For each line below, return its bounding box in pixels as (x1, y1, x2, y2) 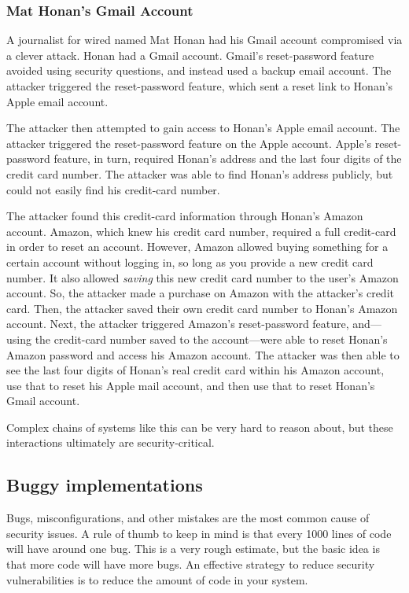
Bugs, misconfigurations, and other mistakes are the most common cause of (6, 510, 370, 526)
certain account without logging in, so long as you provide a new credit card (6, 253, 374, 270)
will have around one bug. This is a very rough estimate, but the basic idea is (6, 540, 380, 557)
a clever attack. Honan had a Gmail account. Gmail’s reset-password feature (6, 46, 374, 63)
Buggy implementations (6, 473, 203, 497)
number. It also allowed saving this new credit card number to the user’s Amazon (6, 269, 399, 285)
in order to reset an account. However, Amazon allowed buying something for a (6, 238, 389, 255)
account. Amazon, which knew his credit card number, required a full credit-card (6, 223, 396, 239)
